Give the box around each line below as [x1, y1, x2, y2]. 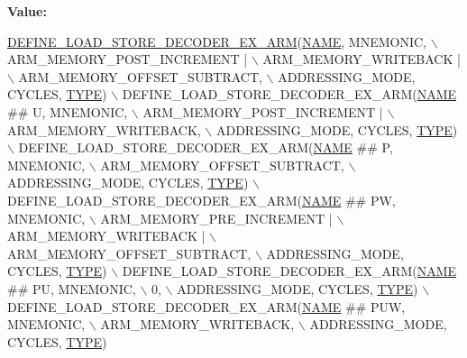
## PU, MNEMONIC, [7, 279, 136, 298]
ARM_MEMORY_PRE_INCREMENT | [100, 208, 333, 227]
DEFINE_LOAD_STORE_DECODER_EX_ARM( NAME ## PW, [7, 190, 396, 209]
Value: [7, 2, 47, 20]
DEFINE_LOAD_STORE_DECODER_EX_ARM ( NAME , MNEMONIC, [7, 32, 427, 50]
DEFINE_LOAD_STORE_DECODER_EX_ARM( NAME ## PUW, [7, 297, 406, 316]
